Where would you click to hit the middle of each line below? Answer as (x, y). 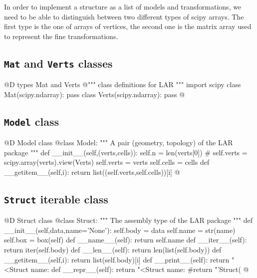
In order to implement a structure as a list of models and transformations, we (123, 7)
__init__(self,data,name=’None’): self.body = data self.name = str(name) (120, 230)
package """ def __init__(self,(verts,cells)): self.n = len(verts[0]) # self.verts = (126, 152)
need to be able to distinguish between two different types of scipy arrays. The (124, 16)
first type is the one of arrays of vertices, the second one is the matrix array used (128, 26)
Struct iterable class (56, 199)
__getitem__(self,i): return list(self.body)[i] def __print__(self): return (117, 259)
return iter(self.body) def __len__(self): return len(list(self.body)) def (113, 250)
